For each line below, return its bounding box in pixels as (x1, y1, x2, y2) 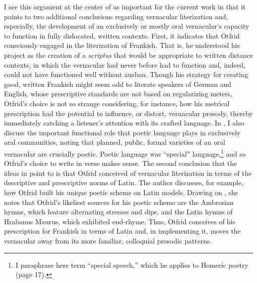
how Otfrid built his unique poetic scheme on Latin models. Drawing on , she (4, 187, 239, 197)
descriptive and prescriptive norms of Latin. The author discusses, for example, (4, 177, 244, 188)
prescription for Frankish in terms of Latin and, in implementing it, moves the (4, 226, 241, 236)
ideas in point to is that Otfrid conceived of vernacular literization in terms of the (4, 167, 252, 178)
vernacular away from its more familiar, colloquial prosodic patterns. (4, 235, 212, 245)
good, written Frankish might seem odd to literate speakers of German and (4, 79, 232, 89)
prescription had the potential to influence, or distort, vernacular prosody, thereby (4, 108, 253, 118)
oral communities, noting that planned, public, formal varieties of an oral (4, 137, 225, 147)
